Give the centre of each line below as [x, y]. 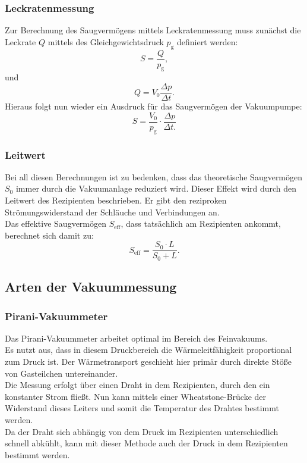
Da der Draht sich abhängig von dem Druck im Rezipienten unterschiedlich [142, 431]
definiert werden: [207, 41]
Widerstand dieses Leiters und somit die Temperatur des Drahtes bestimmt [142, 408]
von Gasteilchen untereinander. [61, 373]
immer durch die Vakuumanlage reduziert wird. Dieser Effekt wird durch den [156, 188]
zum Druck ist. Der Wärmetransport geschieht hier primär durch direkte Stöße [148, 362]
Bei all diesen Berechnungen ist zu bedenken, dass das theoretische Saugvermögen [154, 176]
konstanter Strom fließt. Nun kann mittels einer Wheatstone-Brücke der [136, 396]
